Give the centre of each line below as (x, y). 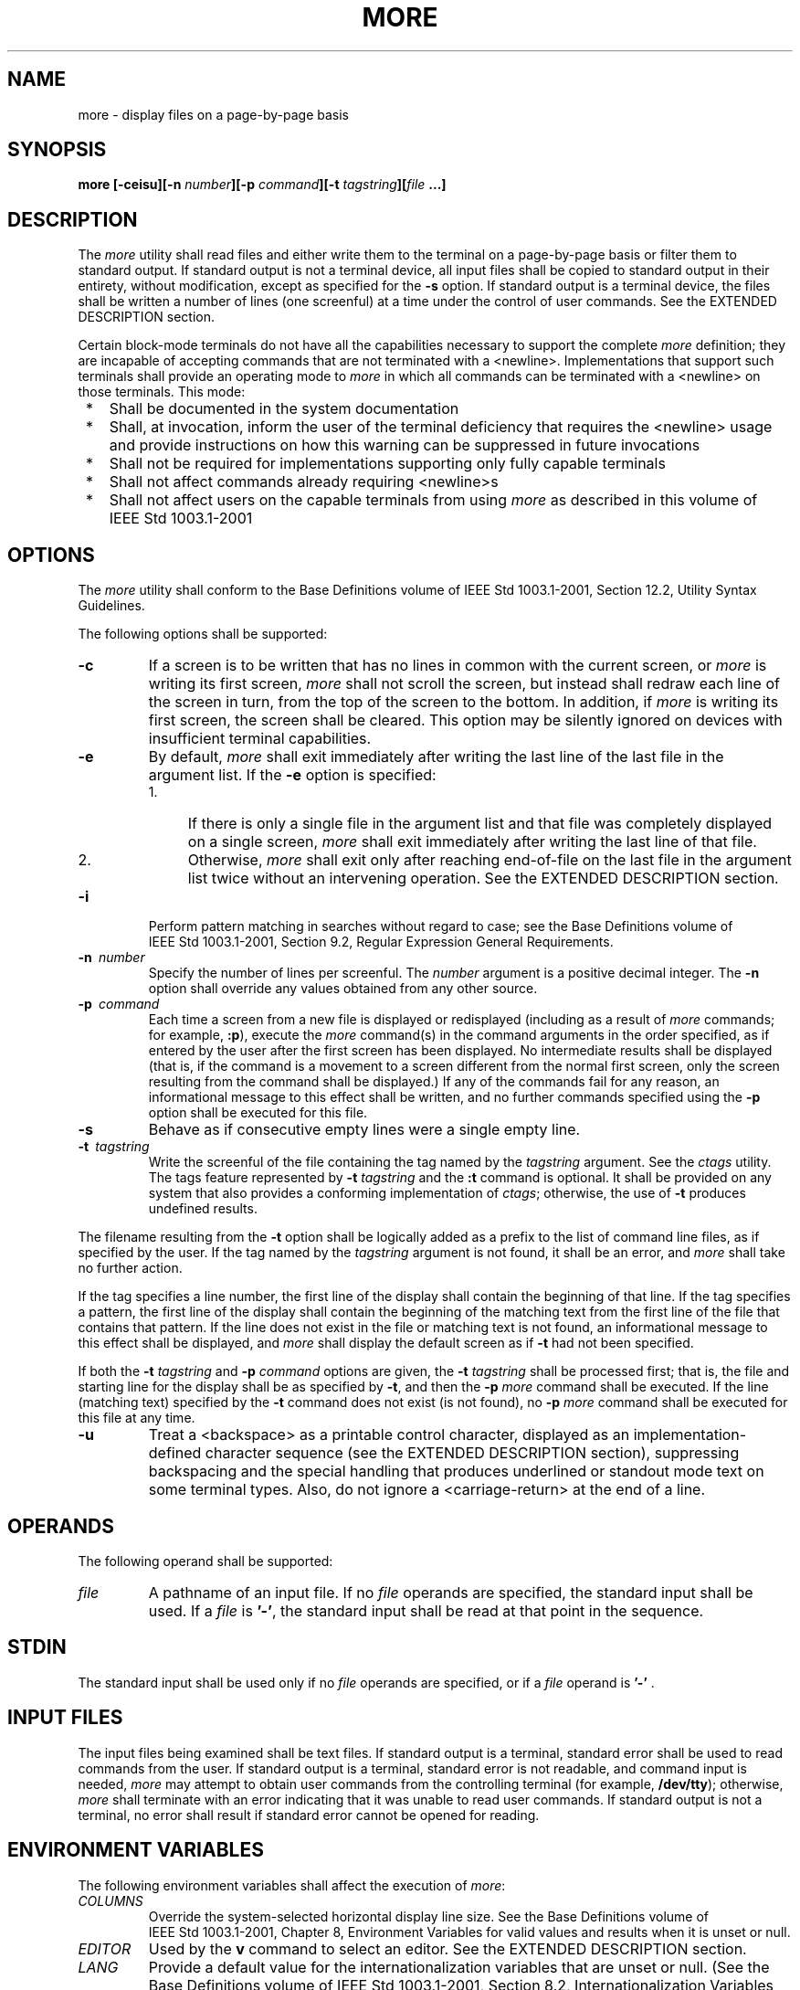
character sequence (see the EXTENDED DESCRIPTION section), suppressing (472, 1453)
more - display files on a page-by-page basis (214, 114)
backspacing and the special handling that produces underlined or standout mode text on (456, 1471)
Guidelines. (111, 606)
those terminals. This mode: (162, 392)
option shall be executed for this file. (258, 1113)
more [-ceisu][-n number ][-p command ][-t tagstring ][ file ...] (262, 185)
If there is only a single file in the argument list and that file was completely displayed (480, 824)
